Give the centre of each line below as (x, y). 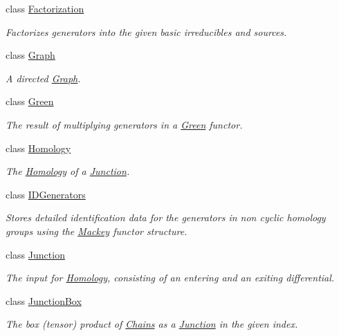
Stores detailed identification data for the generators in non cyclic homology (166, 217)
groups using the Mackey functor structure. (97, 231)
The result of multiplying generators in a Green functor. (124, 124)
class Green (30, 101)
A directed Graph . (43, 78)
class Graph (30, 55)
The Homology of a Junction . (68, 171)
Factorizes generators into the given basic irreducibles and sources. (146, 31)
